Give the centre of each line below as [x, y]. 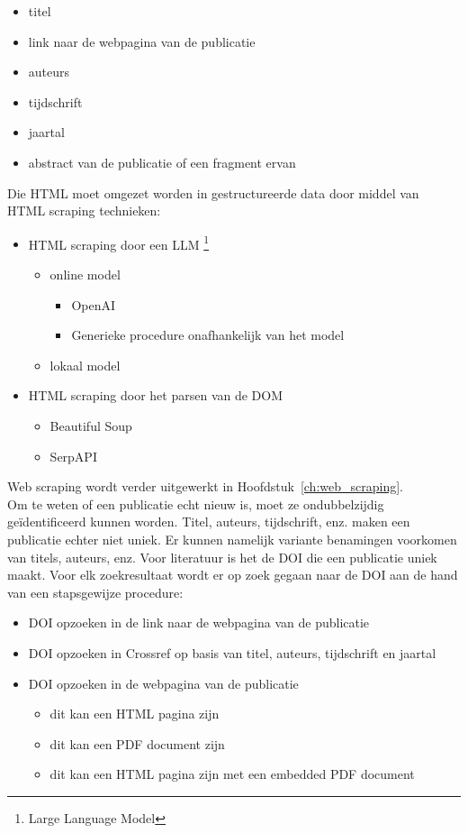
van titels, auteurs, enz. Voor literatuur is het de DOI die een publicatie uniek [222, 557]
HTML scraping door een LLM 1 [119, 243]
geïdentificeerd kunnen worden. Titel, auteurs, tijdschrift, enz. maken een [209, 522]
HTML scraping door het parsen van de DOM [156, 395]
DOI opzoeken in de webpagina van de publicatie [163, 683]
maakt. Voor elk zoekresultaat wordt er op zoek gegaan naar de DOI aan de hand [233, 575]
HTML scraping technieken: [84, 211]
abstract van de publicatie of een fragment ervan [162, 162]
